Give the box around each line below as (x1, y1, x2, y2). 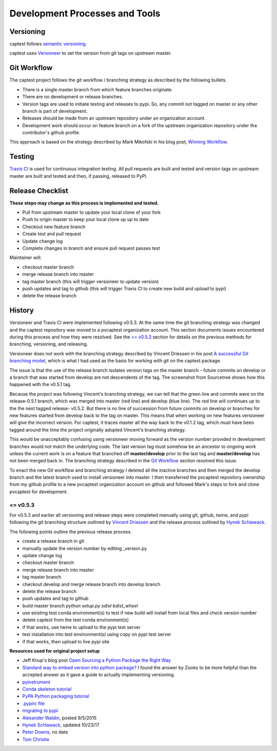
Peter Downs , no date (22, 729, 68, 735)
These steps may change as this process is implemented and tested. (9, 200, 159, 206)
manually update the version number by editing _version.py (22, 545, 147, 551)
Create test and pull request (22, 231, 82, 237)
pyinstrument (22, 679, 51, 685)
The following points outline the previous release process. (9, 529, 132, 535)
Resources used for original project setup (9, 648, 100, 654)
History (9, 306, 34, 315)
